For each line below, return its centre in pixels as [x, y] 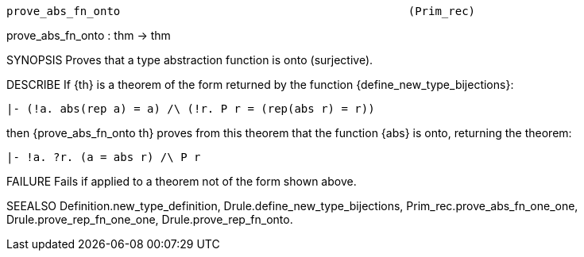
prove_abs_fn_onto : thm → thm [89, 35]
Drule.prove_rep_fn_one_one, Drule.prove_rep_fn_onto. [150, 219]
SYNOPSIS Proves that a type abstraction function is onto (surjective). [190, 60]
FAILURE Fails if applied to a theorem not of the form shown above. [182, 181]
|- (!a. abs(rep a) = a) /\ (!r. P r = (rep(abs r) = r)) [191, 109]
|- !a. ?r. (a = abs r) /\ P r [104, 157]
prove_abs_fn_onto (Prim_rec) [241, 11]
